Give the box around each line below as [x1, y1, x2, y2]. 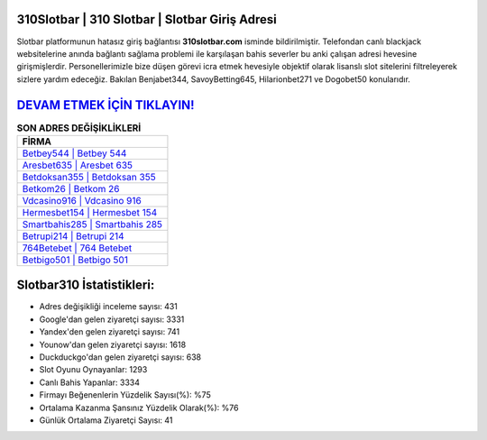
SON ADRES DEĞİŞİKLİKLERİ [16, 122, 142, 134]
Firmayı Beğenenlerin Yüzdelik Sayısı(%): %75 [39, 390, 211, 400]
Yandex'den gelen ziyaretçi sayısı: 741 [39, 326, 180, 337]
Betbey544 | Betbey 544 [22, 147, 127, 160]
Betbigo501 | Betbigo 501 [22, 253, 128, 266]
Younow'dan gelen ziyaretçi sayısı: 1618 [39, 339, 187, 350]
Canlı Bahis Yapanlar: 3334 [39, 377, 140, 388]
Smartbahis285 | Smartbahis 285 [22, 217, 162, 230]
